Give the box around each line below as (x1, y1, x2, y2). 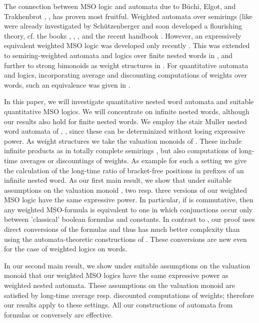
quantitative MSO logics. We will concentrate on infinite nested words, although (4, 106, 249, 116)
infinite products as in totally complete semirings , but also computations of (4, 145, 237, 156)
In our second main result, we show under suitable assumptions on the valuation (4, 260, 250, 270)
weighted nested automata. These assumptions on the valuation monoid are (4, 280, 235, 290)
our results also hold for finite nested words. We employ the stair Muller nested (4, 116, 247, 126)
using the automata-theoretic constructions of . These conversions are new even (4, 233, 247, 244)
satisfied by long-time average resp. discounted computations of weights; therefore (4, 289, 254, 300)
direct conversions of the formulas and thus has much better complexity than (4, 224, 240, 234)
